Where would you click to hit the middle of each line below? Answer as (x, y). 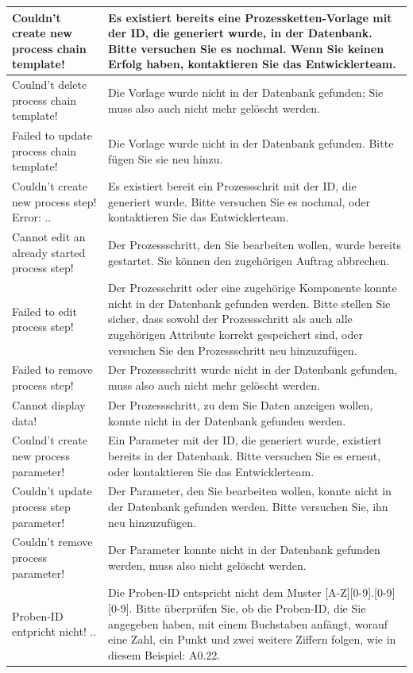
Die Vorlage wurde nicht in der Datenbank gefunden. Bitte (251, 142)
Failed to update (52, 135)
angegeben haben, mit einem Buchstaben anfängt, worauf (248, 623)
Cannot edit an (49, 237)
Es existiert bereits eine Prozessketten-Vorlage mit (250, 17)
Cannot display (49, 404)
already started (49, 252)
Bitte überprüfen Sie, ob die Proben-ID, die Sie (251, 608)
